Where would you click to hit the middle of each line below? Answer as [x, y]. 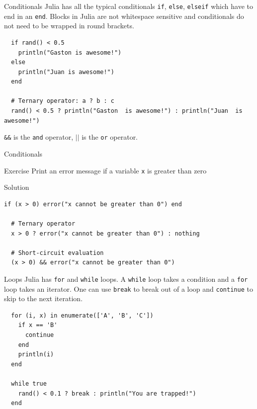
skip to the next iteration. [43, 298]
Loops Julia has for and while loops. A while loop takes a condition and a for [126, 279]
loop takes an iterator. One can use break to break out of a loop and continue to [128, 288]
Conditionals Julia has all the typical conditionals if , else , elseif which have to [128, 6]
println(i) [36, 355]
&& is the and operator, [39, 137]
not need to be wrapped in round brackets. [69, 26]
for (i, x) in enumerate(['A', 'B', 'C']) [82, 315]
